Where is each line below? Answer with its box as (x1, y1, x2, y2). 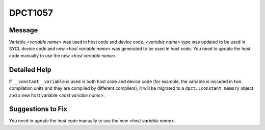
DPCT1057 (9, 7, 53, 18)
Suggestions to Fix (9, 105, 68, 113)
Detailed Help (9, 65, 52, 74)
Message (9, 26, 38, 34)
